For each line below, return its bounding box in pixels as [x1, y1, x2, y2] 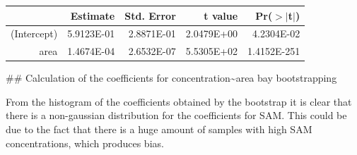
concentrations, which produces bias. [6, 135, 164, 150]
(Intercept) [11, 26, 58, 41]
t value [204, 8, 238, 23]
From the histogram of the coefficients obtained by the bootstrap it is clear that [6, 94, 352, 108]
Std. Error [124, 8, 176, 23]
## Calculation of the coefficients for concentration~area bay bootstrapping [6, 70, 337, 85]
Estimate [70, 8, 115, 23]
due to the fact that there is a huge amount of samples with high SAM [6, 122, 312, 137]
